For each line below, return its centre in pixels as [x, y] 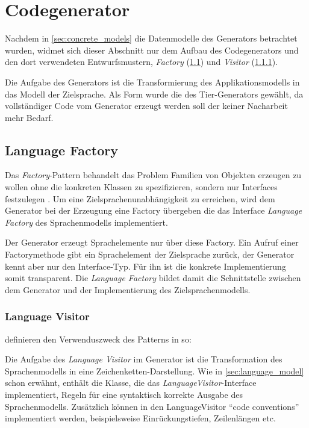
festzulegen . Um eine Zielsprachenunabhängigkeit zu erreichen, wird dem [140, 198]
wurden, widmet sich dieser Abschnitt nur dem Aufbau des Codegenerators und [152, 50]
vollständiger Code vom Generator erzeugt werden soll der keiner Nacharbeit [146, 106]
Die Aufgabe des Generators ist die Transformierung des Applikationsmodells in [152, 82]
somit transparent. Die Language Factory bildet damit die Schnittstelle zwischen [153, 278]
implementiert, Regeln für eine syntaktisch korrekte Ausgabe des [124, 395]
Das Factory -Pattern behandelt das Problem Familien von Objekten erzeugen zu [153, 175]
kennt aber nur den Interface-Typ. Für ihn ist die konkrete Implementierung [145, 266]
